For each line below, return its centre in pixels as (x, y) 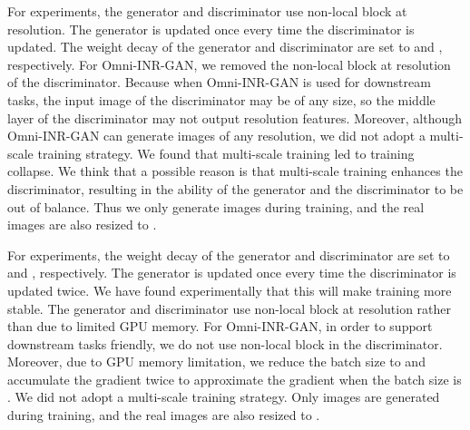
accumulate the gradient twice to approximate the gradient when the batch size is (235, 379)
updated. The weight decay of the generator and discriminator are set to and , (225, 47)
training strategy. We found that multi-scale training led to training (226, 153)
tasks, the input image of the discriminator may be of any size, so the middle (221, 99)
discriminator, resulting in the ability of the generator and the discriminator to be (235, 188)
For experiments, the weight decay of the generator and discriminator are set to (229, 254)
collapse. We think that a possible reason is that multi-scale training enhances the (235, 171)
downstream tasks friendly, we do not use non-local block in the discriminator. (225, 343)
